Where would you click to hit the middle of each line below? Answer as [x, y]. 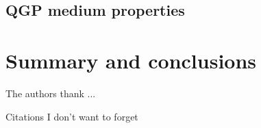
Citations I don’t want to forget [72, 116]
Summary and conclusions [131, 60]
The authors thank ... [51, 93]
